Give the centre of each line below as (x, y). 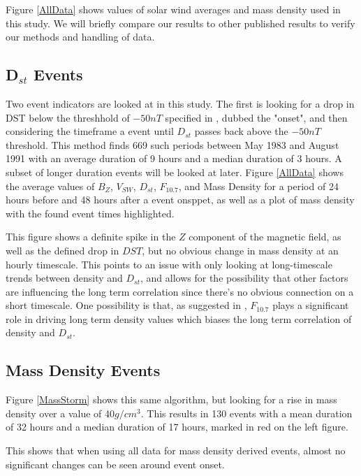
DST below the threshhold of (68, 117)
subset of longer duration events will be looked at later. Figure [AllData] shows (175, 172)
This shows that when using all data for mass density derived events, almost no (176, 450)
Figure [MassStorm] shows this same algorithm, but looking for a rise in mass (171, 399)
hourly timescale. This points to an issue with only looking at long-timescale (169, 264)
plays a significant (311, 305)
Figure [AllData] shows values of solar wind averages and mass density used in (173, 9)
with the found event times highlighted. (90, 213)
